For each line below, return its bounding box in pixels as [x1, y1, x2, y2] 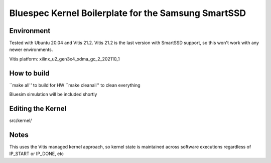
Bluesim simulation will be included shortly [9, 91, 97, 97]
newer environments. [9, 46, 53, 52]
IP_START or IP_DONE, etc [9, 150, 64, 157]
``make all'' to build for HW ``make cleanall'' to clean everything [9, 82, 141, 88]
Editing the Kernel [9, 104, 67, 112]
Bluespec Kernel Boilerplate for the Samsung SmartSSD [9, 7, 246, 18]
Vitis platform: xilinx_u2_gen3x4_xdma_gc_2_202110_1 [9, 55, 120, 62]
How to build [9, 69, 50, 77]
